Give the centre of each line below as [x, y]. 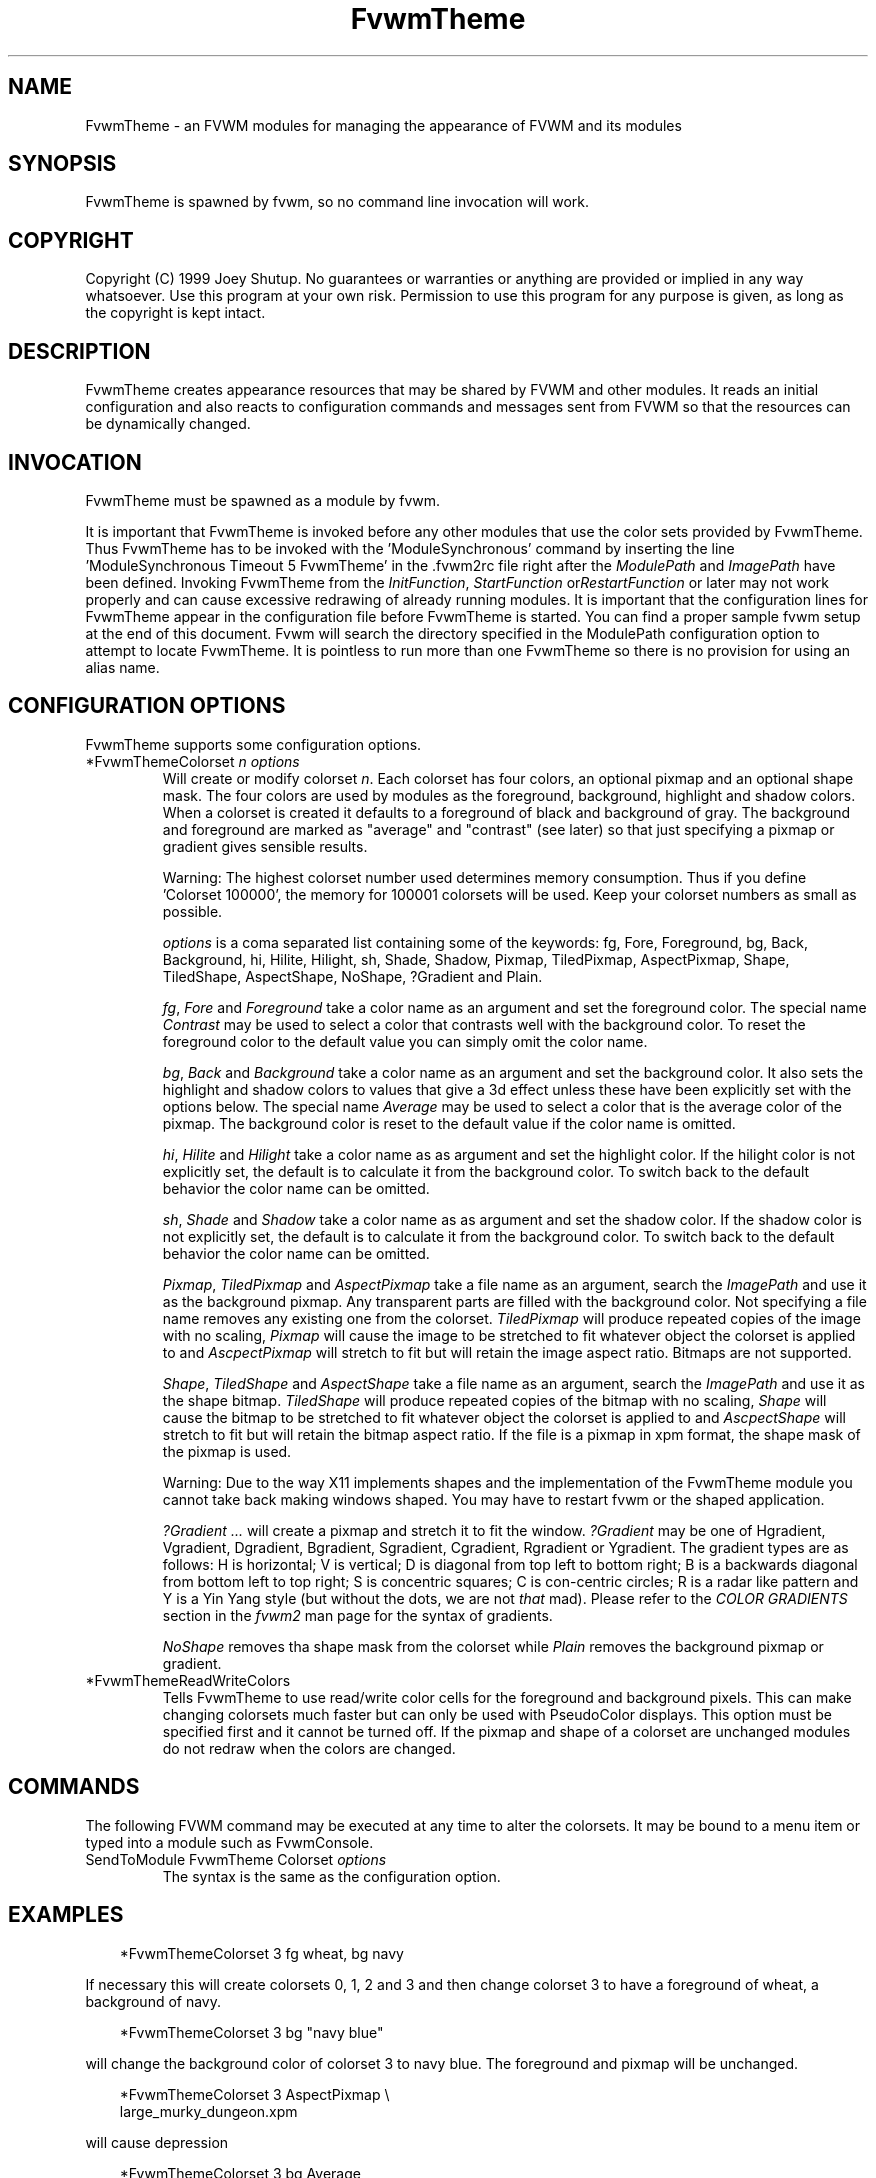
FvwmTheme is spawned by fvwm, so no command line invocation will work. [337, 202]
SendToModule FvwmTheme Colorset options [236, 1859]
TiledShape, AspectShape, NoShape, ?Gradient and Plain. [352, 976]
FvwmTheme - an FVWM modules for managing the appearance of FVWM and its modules [383, 125]
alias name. [122, 667]
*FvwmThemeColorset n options [192, 761]
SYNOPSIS [62, 164]
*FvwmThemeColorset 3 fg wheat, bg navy [261, 1953]
